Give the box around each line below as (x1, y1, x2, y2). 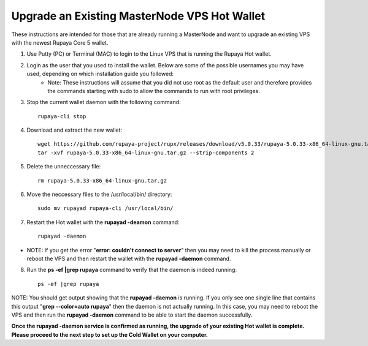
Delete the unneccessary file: (26, 163, 101, 170)
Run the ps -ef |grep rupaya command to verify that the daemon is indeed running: (26, 266, 237, 274)
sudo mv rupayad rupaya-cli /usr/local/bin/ (37, 205, 174, 212)
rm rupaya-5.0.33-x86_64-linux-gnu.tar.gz (37, 177, 167, 184)
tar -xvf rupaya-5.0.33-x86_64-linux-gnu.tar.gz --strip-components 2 (37, 149, 255, 156)
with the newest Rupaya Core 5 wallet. (11, 39, 109, 46)
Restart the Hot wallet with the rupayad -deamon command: (26, 218, 180, 226)
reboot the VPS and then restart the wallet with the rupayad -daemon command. (26, 255, 231, 262)
